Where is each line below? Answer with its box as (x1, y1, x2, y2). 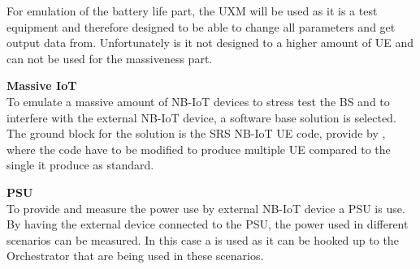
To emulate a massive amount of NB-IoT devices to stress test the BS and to (6, 92, 390, 109)
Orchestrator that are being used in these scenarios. (6, 247, 264, 264)
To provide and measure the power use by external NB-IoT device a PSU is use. (6, 199, 405, 216)
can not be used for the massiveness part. (6, 49, 213, 66)
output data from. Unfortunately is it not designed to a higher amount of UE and (6, 34, 414, 51)
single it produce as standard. (6, 156, 154, 173)
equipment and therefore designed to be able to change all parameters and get (6, 18, 396, 35)
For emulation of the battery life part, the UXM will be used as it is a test (6, 2, 378, 19)
